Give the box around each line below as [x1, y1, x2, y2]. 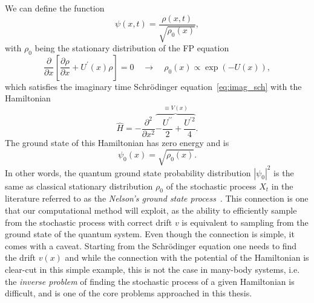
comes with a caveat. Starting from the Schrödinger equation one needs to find [5, 239, 297, 252]
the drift [5, 251, 36, 264]
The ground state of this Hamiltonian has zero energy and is [5, 136, 229, 149]
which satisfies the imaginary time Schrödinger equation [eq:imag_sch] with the [5, 80, 302, 92]
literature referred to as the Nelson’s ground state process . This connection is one [5, 192, 309, 205]
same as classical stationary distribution [5, 179, 153, 192]
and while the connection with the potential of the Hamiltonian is [65, 251, 309, 264]
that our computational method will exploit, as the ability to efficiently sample [5, 204, 297, 217]
